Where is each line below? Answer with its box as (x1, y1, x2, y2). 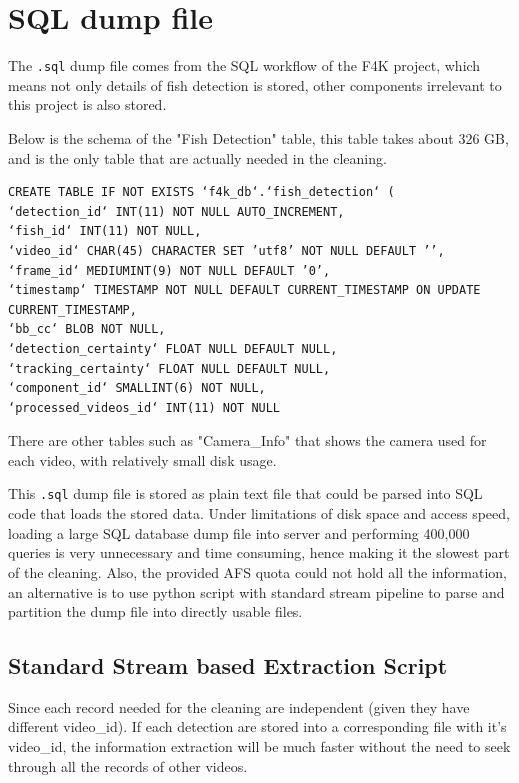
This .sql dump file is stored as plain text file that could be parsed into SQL (8, 483, 483, 504)
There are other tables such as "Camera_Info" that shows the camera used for (8, 430, 487, 451)
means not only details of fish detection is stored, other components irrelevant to (8, 74, 502, 95)
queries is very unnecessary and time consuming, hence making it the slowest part (8, 542, 510, 563)
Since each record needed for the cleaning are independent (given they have (8, 696, 470, 717)
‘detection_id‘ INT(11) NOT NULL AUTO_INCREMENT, (8, 204, 345, 219)
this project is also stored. (8, 94, 167, 115)
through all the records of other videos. (8, 755, 248, 776)
